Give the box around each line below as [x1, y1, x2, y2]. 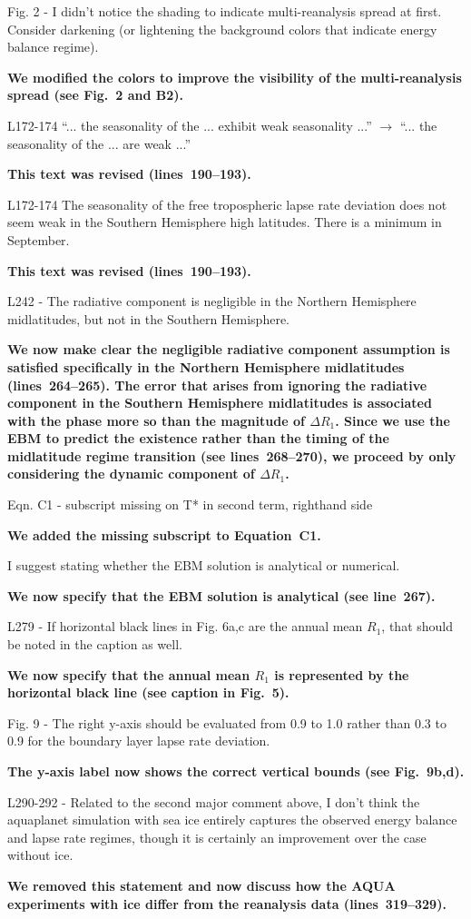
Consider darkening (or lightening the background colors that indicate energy [7, 19, 437, 38]
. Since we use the [335, 410, 450, 430]
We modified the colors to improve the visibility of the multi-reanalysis [7, 67, 462, 86]
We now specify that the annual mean [7, 665, 250, 684]
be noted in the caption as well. [7, 635, 182, 654]
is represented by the [274, 665, 409, 684]
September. [7, 230, 70, 249]
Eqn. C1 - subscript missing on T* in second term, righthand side [7, 495, 373, 514]
